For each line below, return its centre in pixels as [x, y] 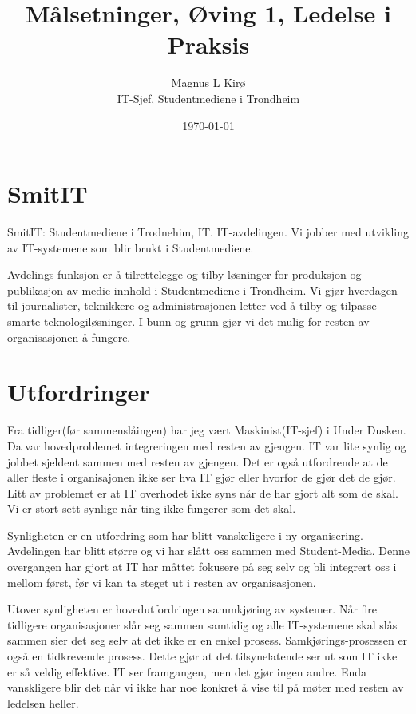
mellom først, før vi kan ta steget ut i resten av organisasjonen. [162, 582]
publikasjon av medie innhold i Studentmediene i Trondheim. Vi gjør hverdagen [202, 290]
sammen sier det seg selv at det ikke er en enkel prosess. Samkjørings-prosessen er [208, 640]
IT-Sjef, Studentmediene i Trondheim [208, 98]
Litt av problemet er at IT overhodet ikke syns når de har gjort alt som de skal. [203, 492]
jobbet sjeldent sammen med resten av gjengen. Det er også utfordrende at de [198, 461]
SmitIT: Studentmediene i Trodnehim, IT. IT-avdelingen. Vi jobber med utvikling [208, 232]
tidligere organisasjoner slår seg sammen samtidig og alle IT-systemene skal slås [202, 624]
